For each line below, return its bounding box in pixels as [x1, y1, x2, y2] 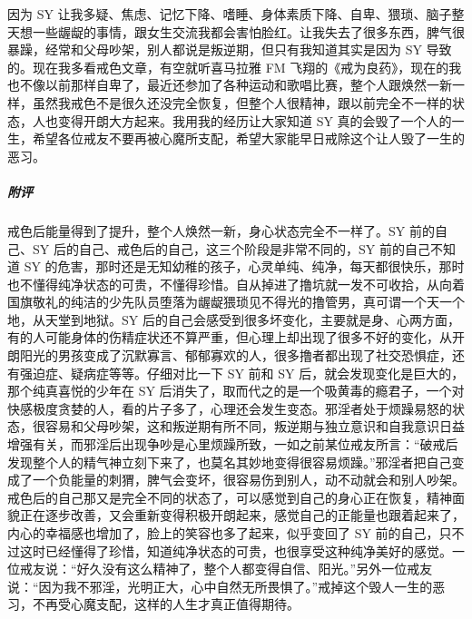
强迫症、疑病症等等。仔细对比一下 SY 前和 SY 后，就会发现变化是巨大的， [19, 363, 465, 382]
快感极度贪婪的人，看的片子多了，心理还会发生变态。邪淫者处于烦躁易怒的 [7, 398, 452, 418]
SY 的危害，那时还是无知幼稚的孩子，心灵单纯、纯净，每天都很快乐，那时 [24, 257, 465, 276]
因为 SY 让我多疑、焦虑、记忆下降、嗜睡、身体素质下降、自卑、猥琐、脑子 [7, 5, 452, 23]
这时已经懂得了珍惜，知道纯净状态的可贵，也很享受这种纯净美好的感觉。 [19, 541, 452, 560]
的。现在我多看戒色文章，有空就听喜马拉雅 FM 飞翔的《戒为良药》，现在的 [7, 57, 449, 76]
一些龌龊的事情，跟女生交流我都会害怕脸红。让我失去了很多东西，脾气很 [32, 22, 465, 41]
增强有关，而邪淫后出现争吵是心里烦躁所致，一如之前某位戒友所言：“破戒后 [7, 435, 458, 454]
